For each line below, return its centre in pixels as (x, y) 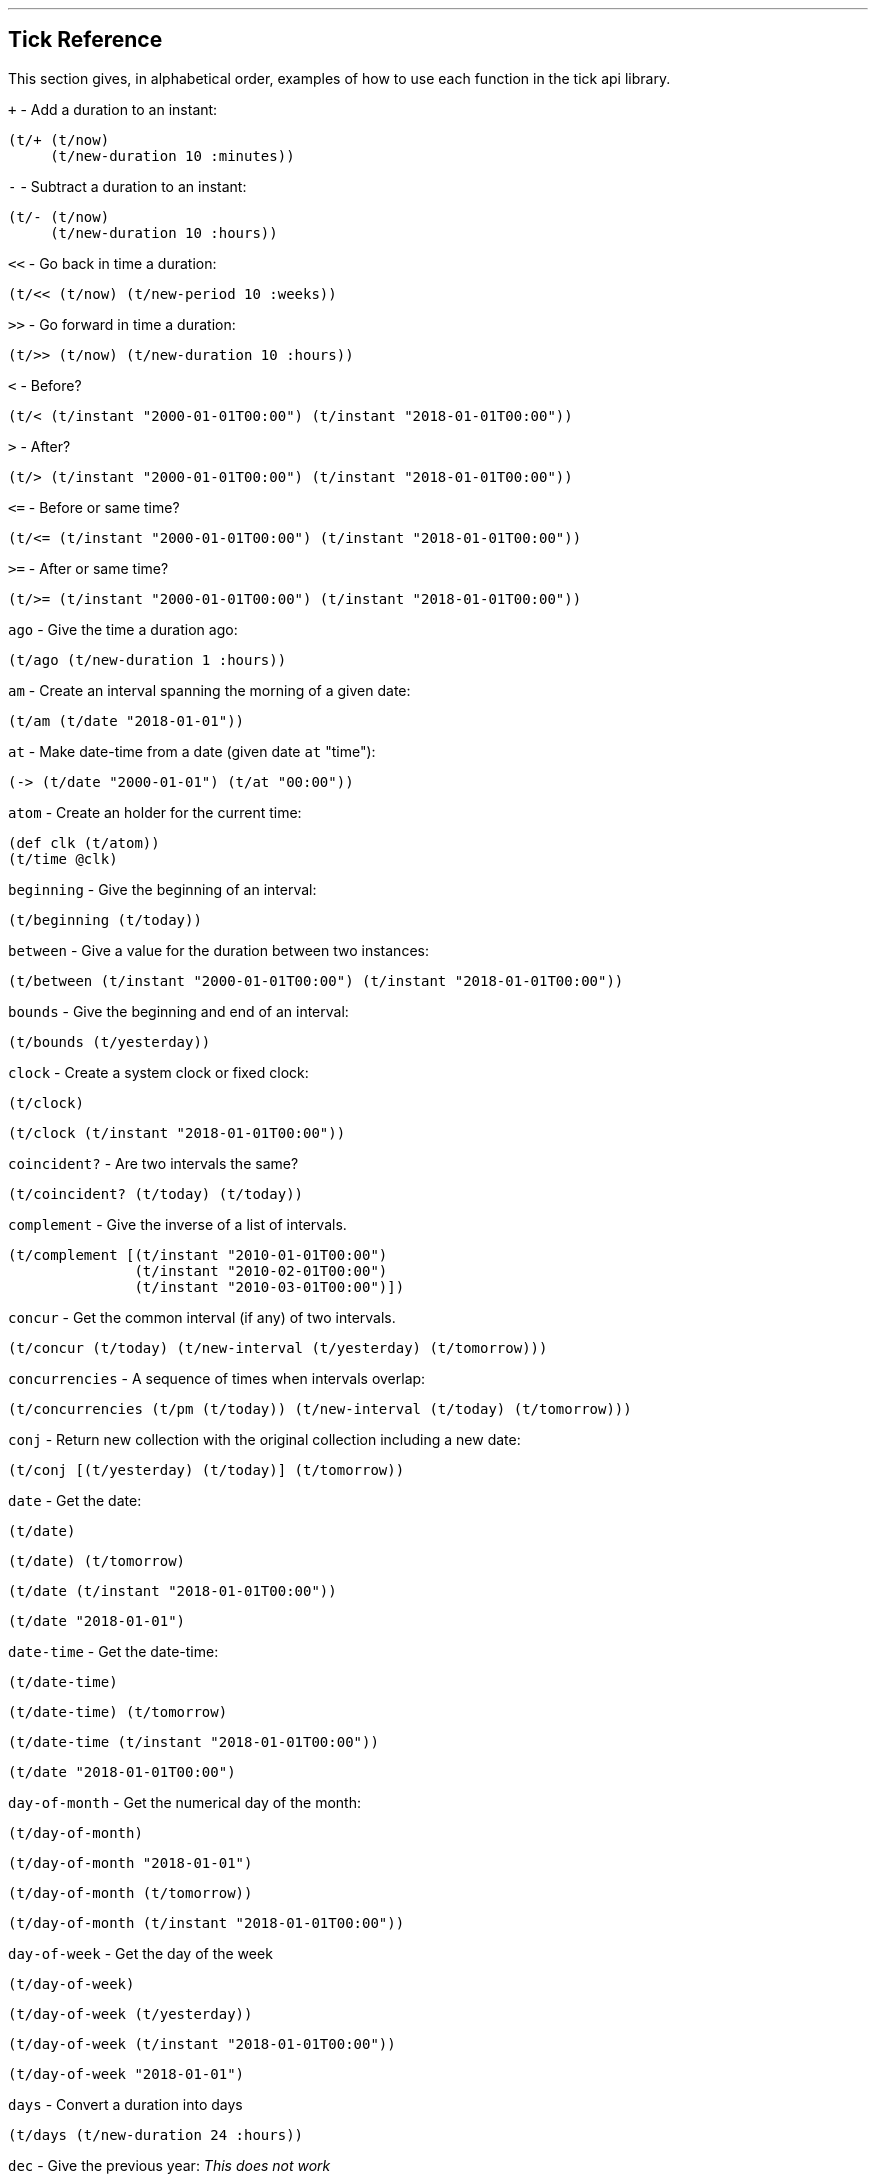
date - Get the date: (75, 1500)
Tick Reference (85, 40)
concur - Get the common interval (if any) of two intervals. (202, 1317)
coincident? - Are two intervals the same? (153, 1163)
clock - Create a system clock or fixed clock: (158, 1072)
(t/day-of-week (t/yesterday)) (130, 2013)
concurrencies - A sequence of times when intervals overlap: (217, 1378)
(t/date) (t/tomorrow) (97, 1560)
